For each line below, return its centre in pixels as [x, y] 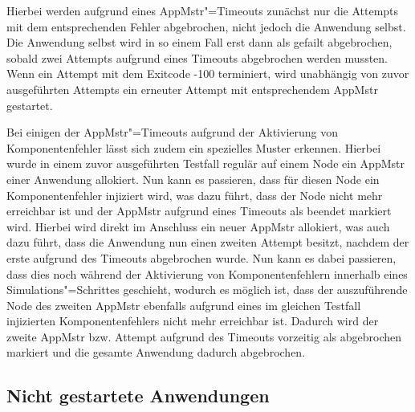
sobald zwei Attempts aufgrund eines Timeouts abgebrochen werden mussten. [197, 57]
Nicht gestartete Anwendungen [138, 396]
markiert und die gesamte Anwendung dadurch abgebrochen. [156, 352]
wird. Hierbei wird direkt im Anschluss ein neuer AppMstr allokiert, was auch [198, 226]
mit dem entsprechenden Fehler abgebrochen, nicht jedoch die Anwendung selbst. [206, 26]
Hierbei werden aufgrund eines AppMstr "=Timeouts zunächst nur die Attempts [203, 10]
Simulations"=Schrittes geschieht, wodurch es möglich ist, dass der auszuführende [207, 290]
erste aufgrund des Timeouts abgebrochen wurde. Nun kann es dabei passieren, [201, 257]
